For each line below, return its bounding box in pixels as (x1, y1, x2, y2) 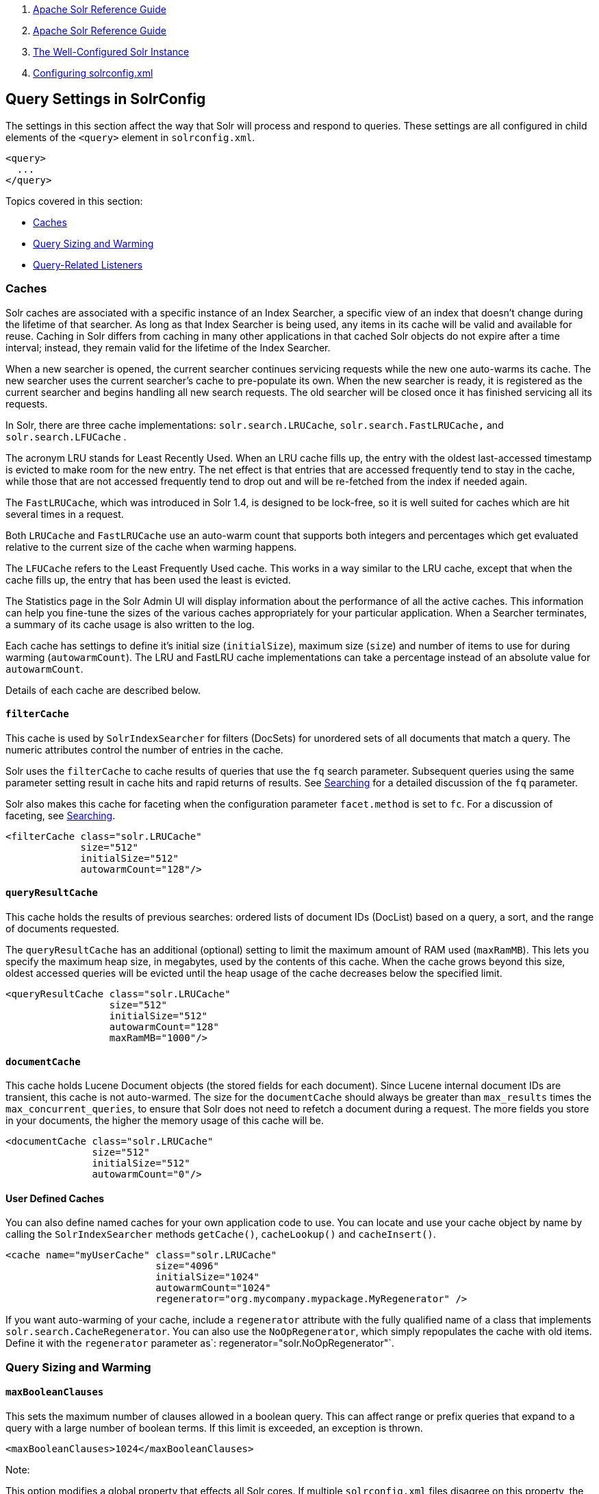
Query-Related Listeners (33, 258, 143, 271)
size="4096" (155, 1260, 219, 1272)
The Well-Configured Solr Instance (33, 46, 190, 58)
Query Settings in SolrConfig (5, 90, 206, 108)
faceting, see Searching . (5, 809, 116, 821)
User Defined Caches (5, 1192, 105, 1204)
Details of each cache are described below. (5, 684, 201, 696)
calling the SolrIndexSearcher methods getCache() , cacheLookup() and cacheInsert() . (5, 1228, 436, 1241)
